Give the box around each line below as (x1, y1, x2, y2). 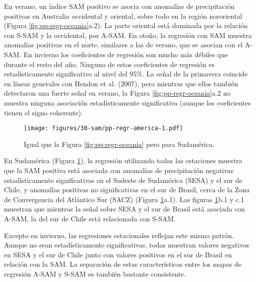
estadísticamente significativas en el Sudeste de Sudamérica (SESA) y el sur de (4, 175, 243, 185)
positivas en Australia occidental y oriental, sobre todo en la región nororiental (4, 10, 243, 21)
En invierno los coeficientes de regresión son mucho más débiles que (23, 49, 228, 59)
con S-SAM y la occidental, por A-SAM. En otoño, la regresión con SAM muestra (4, 30, 252, 40)
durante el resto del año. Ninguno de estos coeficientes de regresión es (4, 59, 215, 69)
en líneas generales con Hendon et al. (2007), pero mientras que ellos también (4, 78, 238, 88)
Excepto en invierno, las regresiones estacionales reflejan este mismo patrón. (4, 230, 234, 240)
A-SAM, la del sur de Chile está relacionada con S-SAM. (4, 213, 176, 223)
